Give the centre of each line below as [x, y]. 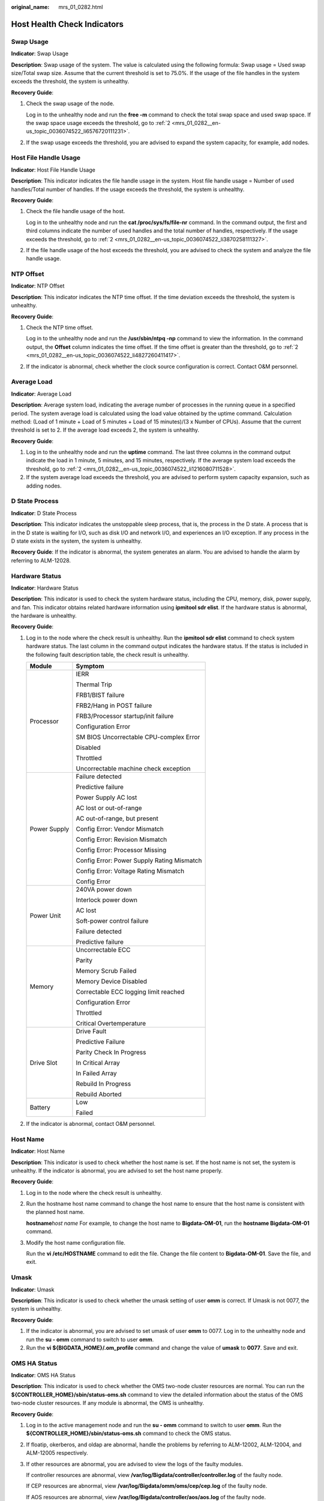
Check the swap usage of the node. [70, 104]
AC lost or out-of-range [109, 808]
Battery [40, 1107]
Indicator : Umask [33, 1289]
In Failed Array [96, 1073]
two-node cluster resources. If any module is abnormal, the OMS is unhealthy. [107, 1403]
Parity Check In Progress [111, 1052]
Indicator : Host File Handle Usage [53, 170]
